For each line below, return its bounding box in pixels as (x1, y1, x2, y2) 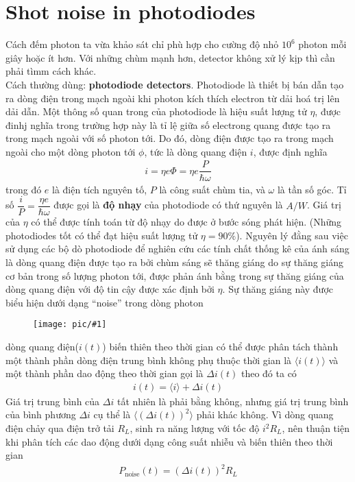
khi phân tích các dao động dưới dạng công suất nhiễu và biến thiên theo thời (5, 434, 333, 448)
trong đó (5, 182, 42, 196)
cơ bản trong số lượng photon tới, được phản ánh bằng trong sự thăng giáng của (5, 268, 344, 282)
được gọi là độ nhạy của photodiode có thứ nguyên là (53, 197, 283, 212)
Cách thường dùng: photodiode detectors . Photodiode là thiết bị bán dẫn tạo (5, 77, 344, 91)
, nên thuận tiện (282, 421, 350, 435)
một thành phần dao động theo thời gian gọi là (5, 366, 204, 381)
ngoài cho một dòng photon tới (5, 144, 136, 158)
